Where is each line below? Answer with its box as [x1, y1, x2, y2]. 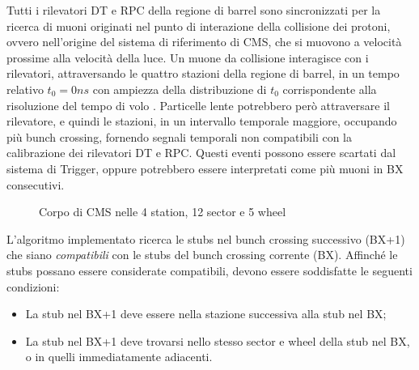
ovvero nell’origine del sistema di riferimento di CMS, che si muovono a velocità [6, 33, 402, 50]
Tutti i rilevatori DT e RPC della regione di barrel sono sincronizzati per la [6, 2, 381, 18]
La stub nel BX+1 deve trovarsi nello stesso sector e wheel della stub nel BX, [25, 332, 410, 349]
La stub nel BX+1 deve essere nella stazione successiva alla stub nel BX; [25, 305, 387, 322]
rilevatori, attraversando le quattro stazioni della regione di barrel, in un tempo [6, 65, 400, 82]
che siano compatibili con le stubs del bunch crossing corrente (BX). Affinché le [6, 246, 398, 263]
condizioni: [6, 278, 60, 295]
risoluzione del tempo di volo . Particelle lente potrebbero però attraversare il [6, 96, 390, 113]
